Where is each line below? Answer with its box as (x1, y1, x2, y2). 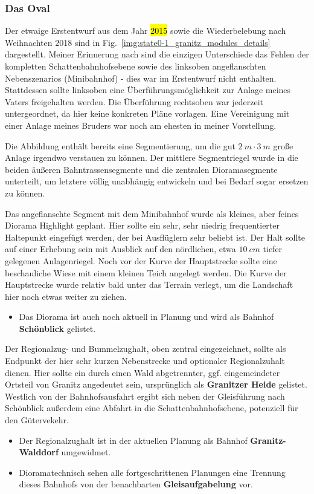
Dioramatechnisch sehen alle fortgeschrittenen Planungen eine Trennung (19, 466, 286, 478)
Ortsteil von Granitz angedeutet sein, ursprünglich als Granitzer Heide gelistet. (5, 378, 307, 391)
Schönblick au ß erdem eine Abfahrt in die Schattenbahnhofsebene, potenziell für (5, 401, 298, 414)
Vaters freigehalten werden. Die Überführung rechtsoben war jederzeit (5, 95, 264, 108)
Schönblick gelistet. (19, 322, 96, 334)
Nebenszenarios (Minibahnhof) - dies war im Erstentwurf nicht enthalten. (5, 71, 277, 84)
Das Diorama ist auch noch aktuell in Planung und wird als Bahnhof (19, 310, 274, 323)
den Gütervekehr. (5, 414, 69, 426)
